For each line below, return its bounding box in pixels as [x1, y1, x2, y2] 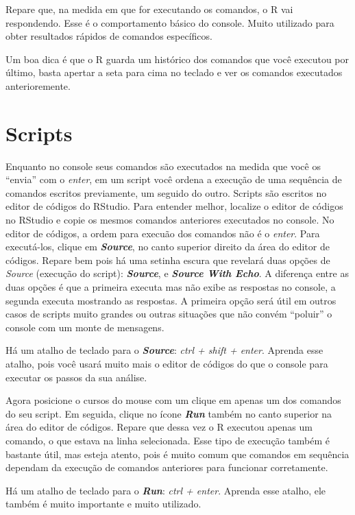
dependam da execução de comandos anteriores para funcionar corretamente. [5, 460, 328, 475]
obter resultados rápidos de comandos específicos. [5, 29, 212, 43]
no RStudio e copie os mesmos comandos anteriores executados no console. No [5, 213, 334, 227]
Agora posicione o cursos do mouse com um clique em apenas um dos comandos [5, 393, 341, 407]
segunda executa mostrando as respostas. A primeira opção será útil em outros [5, 293, 336, 307]
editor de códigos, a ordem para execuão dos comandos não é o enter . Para [5, 226, 320, 240]
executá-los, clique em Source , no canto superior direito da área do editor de [5, 239, 330, 254]
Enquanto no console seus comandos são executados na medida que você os [5, 158, 321, 173]
